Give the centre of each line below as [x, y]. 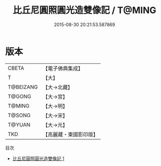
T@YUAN [19, 125]
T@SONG [19, 115]
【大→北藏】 [58, 87]
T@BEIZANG [23, 87]
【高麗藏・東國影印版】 [70, 134]
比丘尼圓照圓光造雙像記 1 [38, 158]
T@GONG [19, 96]
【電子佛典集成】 [63, 68]
